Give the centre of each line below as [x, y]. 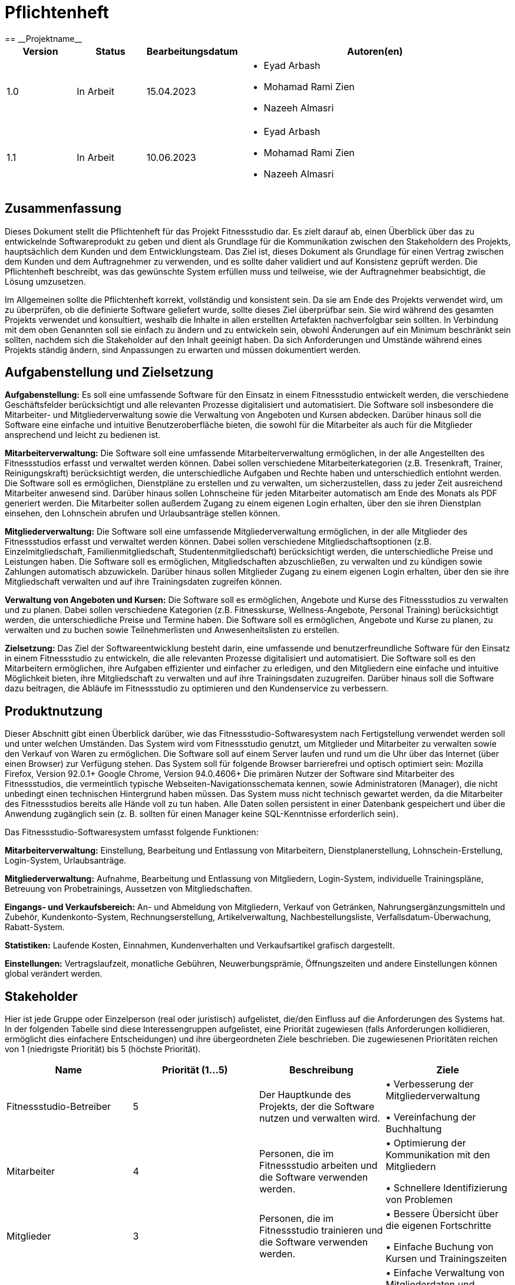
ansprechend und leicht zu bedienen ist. [83, 435]
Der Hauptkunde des [305, 1095]
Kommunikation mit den [438, 1155]
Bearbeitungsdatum [192, 51]
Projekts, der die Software [317, 1107]
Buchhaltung [414, 1129]
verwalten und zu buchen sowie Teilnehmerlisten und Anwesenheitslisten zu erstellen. [172, 630]
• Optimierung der [426, 1143]
